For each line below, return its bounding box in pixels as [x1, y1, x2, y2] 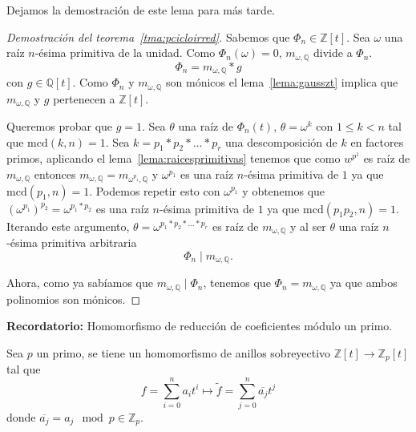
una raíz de [178, 118, 233, 134]
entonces [34, 165, 76, 182]
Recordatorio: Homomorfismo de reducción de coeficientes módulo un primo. [6, 317, 393, 334]
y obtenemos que [242, 182, 325, 199]
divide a [313, 44, 353, 61]
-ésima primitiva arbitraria [6, 234, 137, 251]
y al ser [290, 217, 326, 234]
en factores [350, 133, 404, 150]
